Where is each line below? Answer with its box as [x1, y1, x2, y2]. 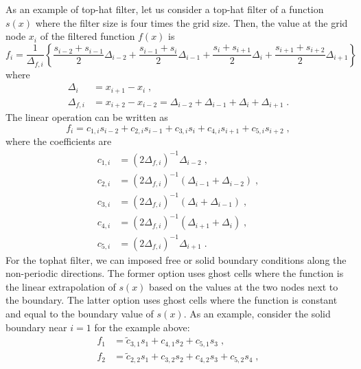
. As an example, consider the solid [183, 306, 331, 321]
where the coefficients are [5, 134, 112, 148]
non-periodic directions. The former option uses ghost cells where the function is [5, 266, 344, 280]
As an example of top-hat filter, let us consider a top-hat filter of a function [5, 2, 324, 16]
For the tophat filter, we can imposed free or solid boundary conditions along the [5, 252, 347, 267]
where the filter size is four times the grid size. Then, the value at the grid [35, 15, 348, 30]
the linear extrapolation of [5, 279, 116, 293]
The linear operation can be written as [5, 110, 168, 124]
